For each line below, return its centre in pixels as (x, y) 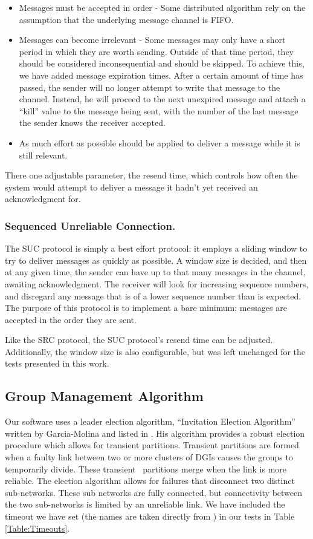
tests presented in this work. (57, 363)
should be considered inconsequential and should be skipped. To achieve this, (162, 63)
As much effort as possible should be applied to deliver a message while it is (160, 142)
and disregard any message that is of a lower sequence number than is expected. (153, 296)
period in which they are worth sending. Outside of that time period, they (156, 51)
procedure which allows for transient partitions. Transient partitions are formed (152, 445)
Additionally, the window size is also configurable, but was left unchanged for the (155, 351)
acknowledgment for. (43, 199)
